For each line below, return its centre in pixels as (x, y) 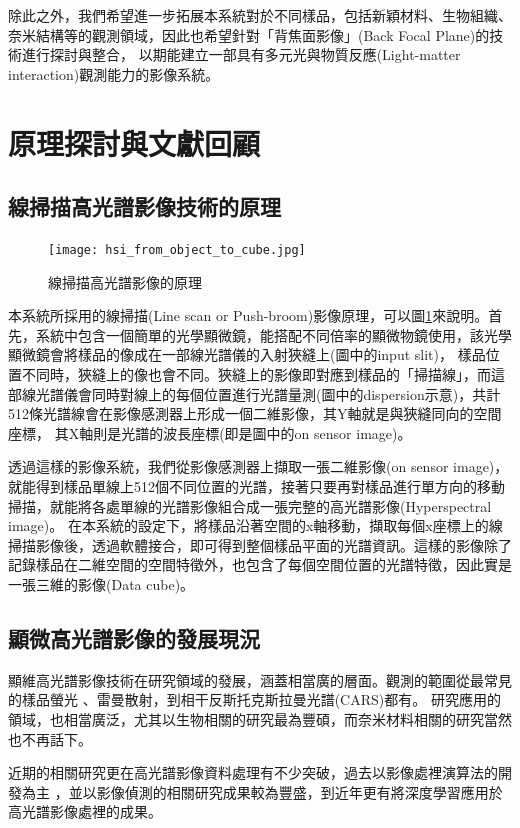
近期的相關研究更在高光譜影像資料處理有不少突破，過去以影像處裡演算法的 (253, 772)
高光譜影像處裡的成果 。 (85, 811)
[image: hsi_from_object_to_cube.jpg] (177, 249)
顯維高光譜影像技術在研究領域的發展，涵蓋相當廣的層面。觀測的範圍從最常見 (260, 679)
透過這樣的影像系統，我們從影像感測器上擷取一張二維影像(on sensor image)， (258, 466)
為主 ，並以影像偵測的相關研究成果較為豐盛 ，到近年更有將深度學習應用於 (262, 791)
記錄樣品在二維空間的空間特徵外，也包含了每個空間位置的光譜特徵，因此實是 (260, 564)
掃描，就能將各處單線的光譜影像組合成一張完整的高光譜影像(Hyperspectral (250, 505)
